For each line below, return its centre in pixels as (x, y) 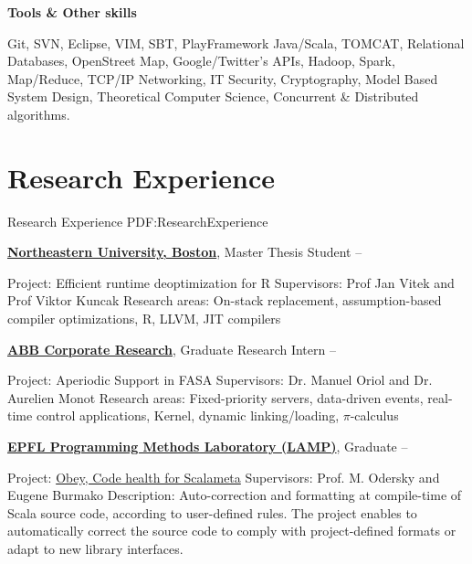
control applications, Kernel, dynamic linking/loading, (188, 415)
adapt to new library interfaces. (95, 548)
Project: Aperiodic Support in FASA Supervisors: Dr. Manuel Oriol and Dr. (220, 380)
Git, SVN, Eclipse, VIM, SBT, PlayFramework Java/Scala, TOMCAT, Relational (236, 43)
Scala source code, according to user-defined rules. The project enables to (212, 512)
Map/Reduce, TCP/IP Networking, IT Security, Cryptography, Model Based (223, 78)
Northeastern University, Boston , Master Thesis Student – (185, 252)
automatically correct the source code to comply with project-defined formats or (232, 531)
